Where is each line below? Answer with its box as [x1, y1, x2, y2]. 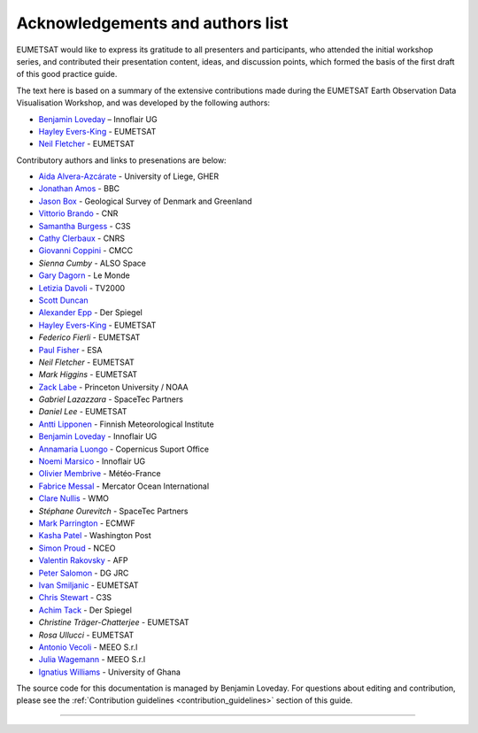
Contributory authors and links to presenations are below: [16, 155, 227, 166]
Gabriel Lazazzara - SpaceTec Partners [38, 394, 183, 405]
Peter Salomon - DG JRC [38, 567, 129, 578]
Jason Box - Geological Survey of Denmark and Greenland [38, 196, 252, 206]
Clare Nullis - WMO [38, 493, 110, 504]
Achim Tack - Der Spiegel [38, 605, 133, 615]
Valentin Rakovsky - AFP [38, 555, 128, 566]
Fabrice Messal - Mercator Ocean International [38, 481, 210, 491]
